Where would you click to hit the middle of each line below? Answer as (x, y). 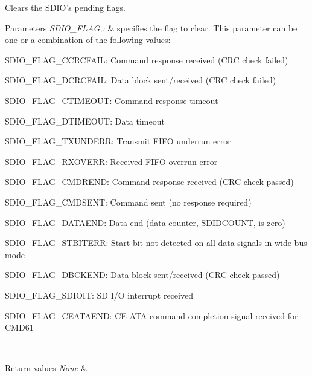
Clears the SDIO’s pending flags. (65, 7)
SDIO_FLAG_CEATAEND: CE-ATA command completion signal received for (151, 315)
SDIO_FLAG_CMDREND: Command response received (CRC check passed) (149, 182)
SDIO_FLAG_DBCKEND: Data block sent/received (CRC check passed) (142, 275)
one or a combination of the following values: (88, 40)
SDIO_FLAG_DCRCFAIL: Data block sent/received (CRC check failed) (141, 80)
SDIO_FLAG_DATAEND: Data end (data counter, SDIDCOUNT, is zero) (145, 222)
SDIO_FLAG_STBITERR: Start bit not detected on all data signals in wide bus (156, 243)
